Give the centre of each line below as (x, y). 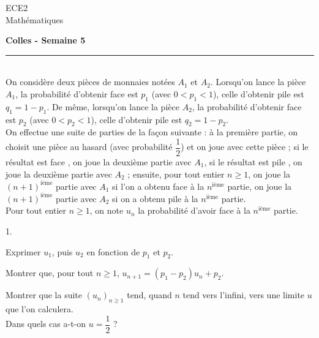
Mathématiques (35, 19)
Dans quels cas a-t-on (46, 324)
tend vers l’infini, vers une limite (244, 295)
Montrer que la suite (44, 295)
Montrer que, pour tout (50, 273)
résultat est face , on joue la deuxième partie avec (99, 162)
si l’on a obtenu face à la (158, 186)
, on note (107, 210)
